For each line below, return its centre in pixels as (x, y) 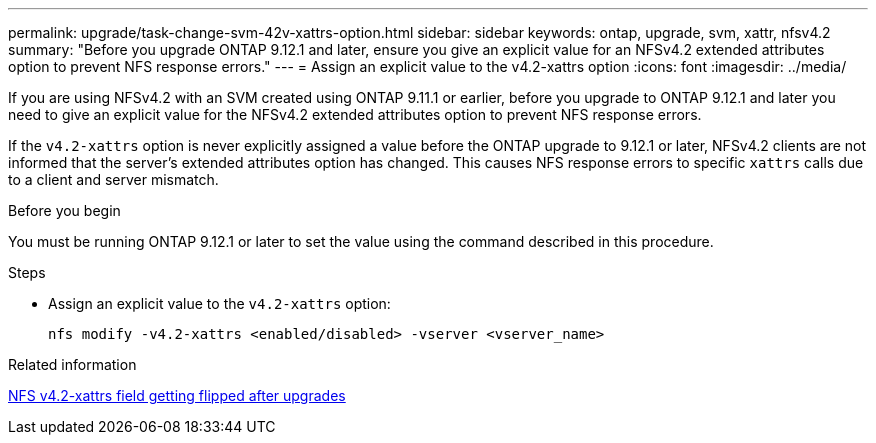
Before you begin (64, 210)
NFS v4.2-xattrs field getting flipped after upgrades (177, 395)
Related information (72, 364)
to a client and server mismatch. (113, 179)
